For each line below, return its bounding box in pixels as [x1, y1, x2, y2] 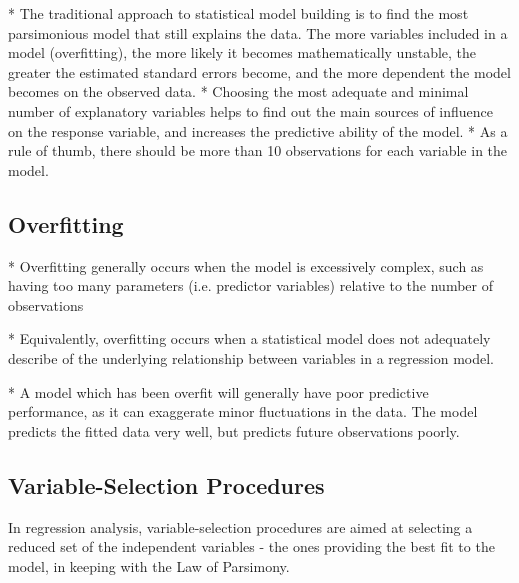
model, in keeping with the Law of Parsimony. [8, 555, 290, 576]
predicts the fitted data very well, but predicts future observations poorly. [8, 420, 460, 441]
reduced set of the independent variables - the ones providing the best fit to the [8, 536, 495, 557]
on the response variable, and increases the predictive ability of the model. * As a [8, 120, 508, 141]
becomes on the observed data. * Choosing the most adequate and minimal [8, 81, 469, 102]
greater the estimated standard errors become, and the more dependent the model [8, 61, 511, 82]
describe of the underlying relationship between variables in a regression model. [8, 347, 494, 368]
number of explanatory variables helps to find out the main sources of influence [8, 100, 494, 121]
